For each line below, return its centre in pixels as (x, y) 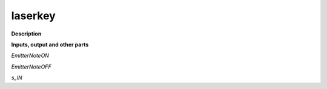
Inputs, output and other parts (50, 44)
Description (26, 34)
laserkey (33, 16)
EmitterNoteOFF (31, 67)
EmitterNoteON (30, 56)
